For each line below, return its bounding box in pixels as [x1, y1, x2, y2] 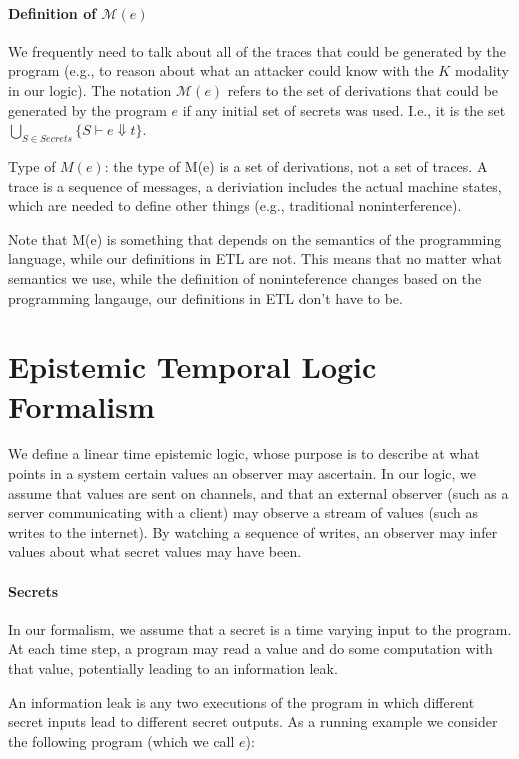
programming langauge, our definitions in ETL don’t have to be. [8, 287, 403, 308]
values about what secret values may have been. [8, 541, 302, 562]
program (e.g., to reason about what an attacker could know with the [8, 60, 434, 81]
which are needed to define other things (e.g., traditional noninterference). [8, 195, 462, 216]
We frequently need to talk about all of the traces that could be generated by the [8, 40, 506, 61]
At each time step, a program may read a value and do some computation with [8, 638, 493, 659]
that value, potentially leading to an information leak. [8, 657, 338, 678]
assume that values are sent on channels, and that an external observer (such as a [8, 482, 509, 503]
